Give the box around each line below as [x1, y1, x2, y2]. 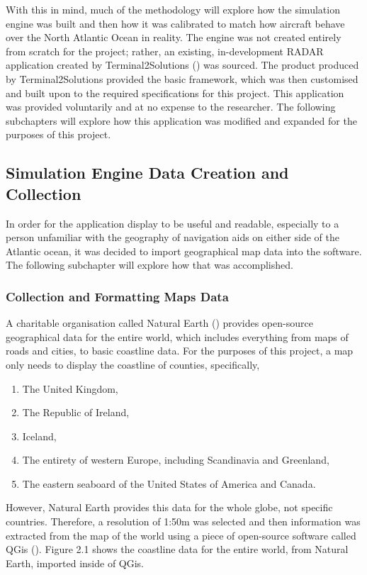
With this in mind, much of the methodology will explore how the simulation [6, 2, 340, 16]
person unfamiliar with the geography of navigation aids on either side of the [6, 230, 339, 245]
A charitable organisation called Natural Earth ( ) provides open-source [6, 316, 313, 330]
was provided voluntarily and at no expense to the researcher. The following [6, 99, 336, 114]
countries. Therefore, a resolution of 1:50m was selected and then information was [6, 514, 361, 529]
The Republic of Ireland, [22, 405, 130, 420]
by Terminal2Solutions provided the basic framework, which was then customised [6, 71, 358, 86]
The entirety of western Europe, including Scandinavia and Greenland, [22, 452, 329, 467]
